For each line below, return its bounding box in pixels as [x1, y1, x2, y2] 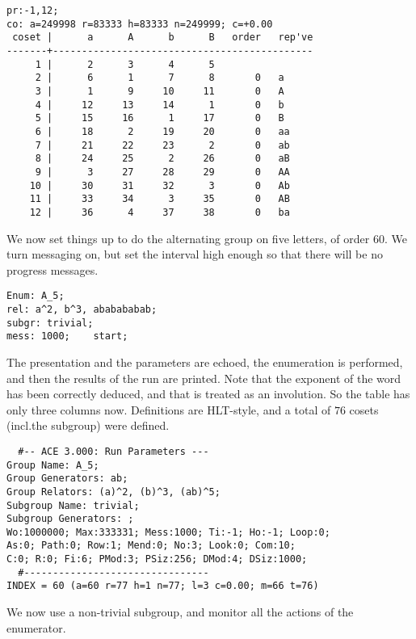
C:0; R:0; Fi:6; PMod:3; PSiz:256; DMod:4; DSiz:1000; [6, 553, 308, 565]
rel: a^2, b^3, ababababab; [6, 303, 158, 315]
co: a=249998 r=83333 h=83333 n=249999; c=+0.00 [6, 18, 273, 30]
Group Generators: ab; [6, 473, 128, 485]
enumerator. [6, 619, 66, 636]
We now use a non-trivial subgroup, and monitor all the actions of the [6, 603, 354, 620]
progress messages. [6, 261, 99, 278]
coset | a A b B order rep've [12, 32, 313, 44]
